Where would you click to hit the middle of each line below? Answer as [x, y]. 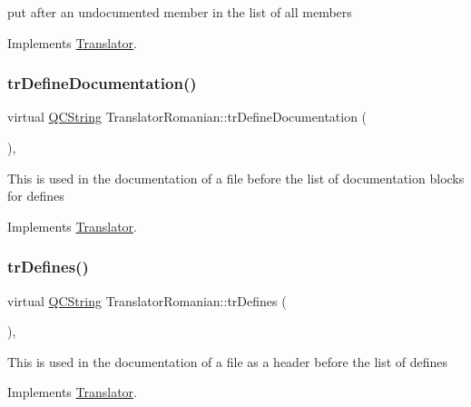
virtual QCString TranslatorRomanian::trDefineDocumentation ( [187, 117]
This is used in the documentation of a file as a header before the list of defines [228, 361]
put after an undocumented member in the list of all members [180, 12]
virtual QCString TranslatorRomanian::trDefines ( [147, 300]
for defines [36, 196]
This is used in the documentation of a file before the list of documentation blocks [236, 178]
